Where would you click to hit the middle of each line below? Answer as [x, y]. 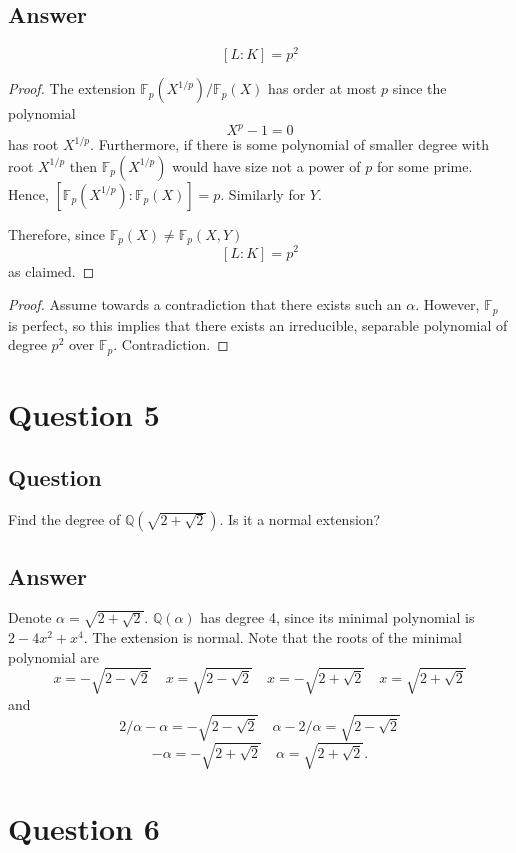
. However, [447, 304]
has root [33, 144]
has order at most [322, 88]
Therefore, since [56, 233]
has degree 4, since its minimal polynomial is [337, 617]
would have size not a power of [266, 165]
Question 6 [84, 827]
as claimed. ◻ [51, 270]
